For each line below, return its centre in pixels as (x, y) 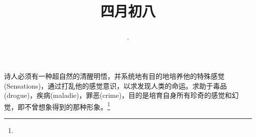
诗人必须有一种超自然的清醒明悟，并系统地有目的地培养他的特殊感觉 (114, 76)
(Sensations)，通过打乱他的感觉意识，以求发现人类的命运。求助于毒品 (115, 85)
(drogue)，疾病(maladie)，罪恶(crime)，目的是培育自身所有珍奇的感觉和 (118, 95)
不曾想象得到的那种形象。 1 (67, 106)
